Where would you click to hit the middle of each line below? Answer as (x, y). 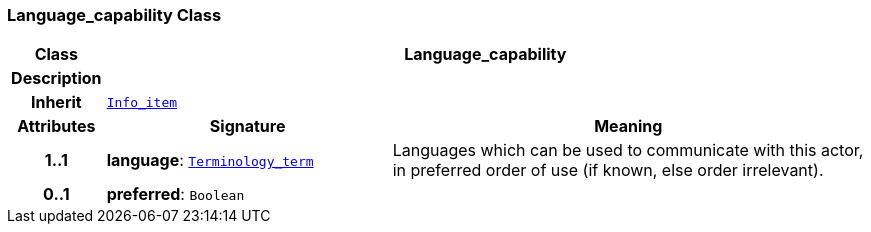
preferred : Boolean (175, 194)
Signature (247, 126)
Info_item (142, 102)
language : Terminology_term (210, 160)
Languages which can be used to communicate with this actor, (628, 150)
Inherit (56, 102)
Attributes (56, 126)
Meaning (628, 126)
